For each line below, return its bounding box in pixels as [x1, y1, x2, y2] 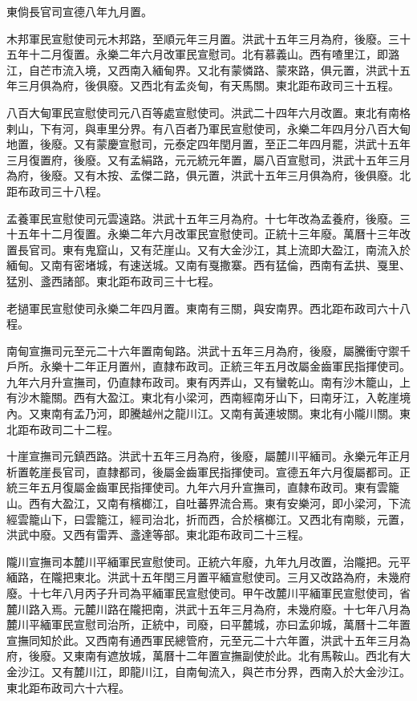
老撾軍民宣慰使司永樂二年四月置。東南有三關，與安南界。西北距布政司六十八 [6, 299, 411, 316]
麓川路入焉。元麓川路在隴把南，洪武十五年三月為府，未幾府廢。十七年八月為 [6, 600, 411, 617]
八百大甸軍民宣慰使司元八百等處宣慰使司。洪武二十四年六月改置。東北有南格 [6, 103, 411, 120]
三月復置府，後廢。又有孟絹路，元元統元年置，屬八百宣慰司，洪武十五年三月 [6, 151, 411, 168]
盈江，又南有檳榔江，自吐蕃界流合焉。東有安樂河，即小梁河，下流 [62, 495, 411, 512]
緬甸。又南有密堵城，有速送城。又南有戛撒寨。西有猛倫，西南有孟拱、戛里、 [6, 257, 411, 274]
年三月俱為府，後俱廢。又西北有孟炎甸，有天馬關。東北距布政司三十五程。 [6, 77, 399, 94]
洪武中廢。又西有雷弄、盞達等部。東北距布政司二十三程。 [6, 526, 310, 543]
